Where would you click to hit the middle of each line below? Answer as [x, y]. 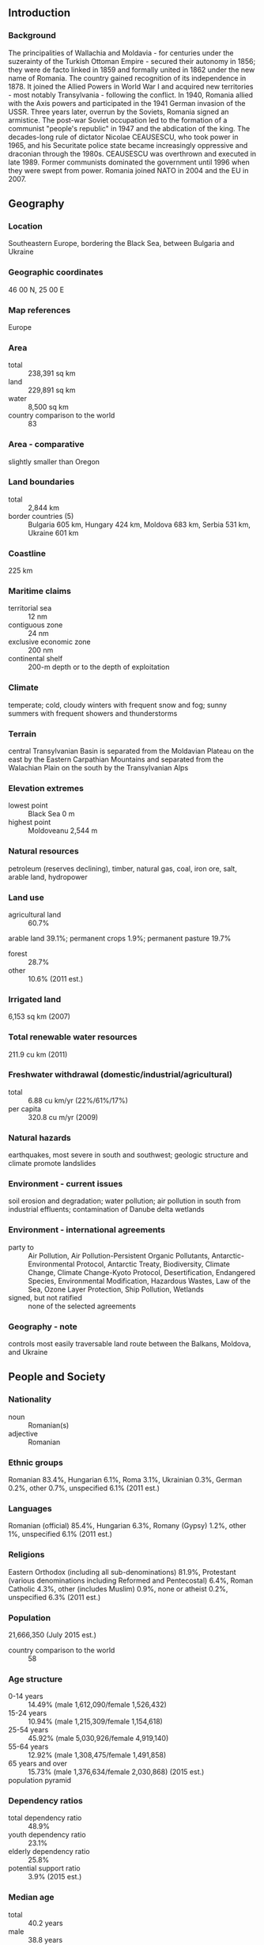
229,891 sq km [52, 390]
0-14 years [26, 1697]
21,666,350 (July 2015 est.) [53, 1635]
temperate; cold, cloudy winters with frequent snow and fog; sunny [118, 705]
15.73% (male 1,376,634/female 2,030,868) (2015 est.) [116, 1772]
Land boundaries [41, 482]
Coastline [27, 553]
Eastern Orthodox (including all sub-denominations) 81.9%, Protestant [122, 1572]
